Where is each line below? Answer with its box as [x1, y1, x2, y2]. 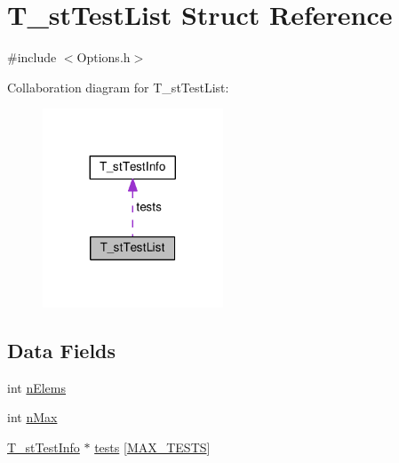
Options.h [76, 48, 131, 67]
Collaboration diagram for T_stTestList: [7, 77, 229, 96]
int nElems [7, 378, 67, 396]
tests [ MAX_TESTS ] [94, 438, 211, 457]
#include [7, 48, 57, 67]
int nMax [7, 408, 58, 427]
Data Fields [7, 337, 116, 364]
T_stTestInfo [7, 438, 80, 457]
